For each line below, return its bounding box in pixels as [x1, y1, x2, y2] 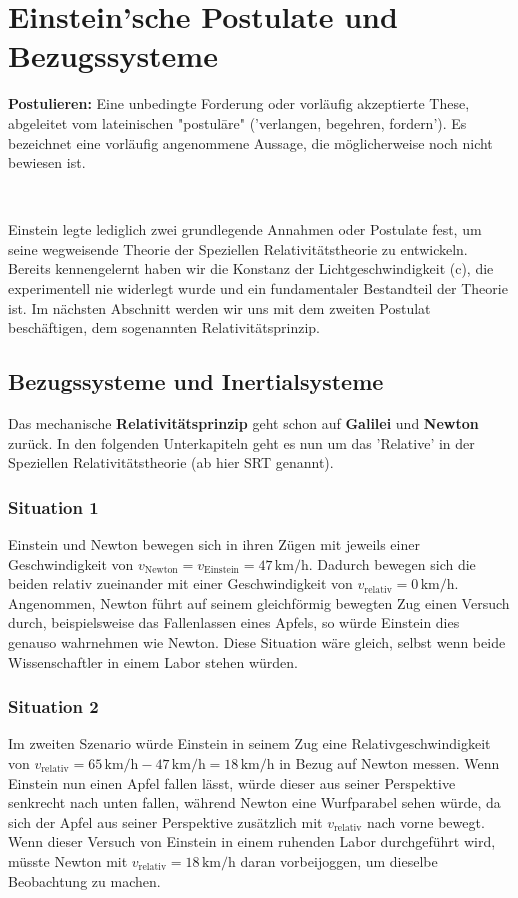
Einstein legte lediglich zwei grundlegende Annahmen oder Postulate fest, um [8, 219, 482, 240]
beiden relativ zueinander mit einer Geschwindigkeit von [8, 573, 353, 594]
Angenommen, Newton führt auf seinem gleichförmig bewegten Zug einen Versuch [8, 592, 510, 613]
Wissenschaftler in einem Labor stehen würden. [8, 651, 298, 672]
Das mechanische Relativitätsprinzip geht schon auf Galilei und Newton [8, 413, 479, 434]
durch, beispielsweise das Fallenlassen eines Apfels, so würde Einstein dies [8, 612, 460, 633]
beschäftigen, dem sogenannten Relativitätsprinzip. [8, 317, 320, 338]
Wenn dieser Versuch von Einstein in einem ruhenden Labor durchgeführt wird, [8, 831, 496, 852]
